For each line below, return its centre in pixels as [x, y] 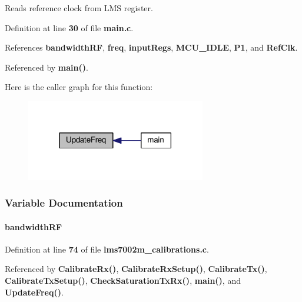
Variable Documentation [64, 203]
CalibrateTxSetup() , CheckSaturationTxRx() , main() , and [123, 280]
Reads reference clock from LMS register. [79, 8]
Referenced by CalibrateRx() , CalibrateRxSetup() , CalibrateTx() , [136, 269]
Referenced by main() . [47, 67]
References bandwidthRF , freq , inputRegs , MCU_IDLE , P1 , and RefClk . [151, 47]
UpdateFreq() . [34, 292]
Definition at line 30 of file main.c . [69, 27]
